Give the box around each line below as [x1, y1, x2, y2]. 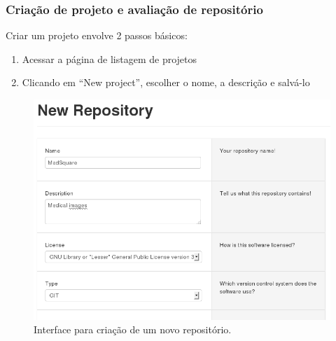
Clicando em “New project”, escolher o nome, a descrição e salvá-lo [22, 75, 310, 90]
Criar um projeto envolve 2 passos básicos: [6, 28, 188, 43]
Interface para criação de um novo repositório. [34, 322, 232, 337]
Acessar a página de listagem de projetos [22, 51, 197, 66]
